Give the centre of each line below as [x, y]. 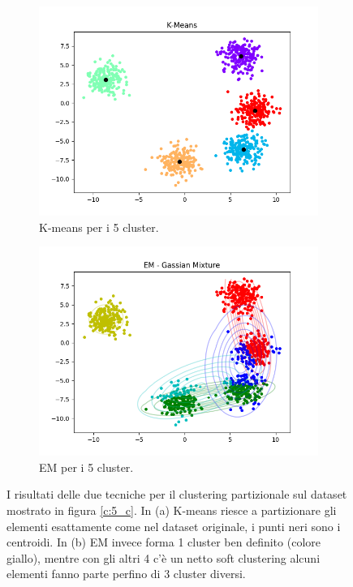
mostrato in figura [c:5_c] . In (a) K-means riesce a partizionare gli [172, 510]
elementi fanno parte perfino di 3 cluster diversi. [126, 574]
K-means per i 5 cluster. [99, 227]
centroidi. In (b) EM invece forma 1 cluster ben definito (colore [164, 542]
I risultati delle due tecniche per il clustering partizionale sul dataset [177, 494]
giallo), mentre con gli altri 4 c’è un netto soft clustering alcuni [164, 557]
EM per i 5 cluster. [86, 467]
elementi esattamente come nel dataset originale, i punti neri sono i [174, 526]
